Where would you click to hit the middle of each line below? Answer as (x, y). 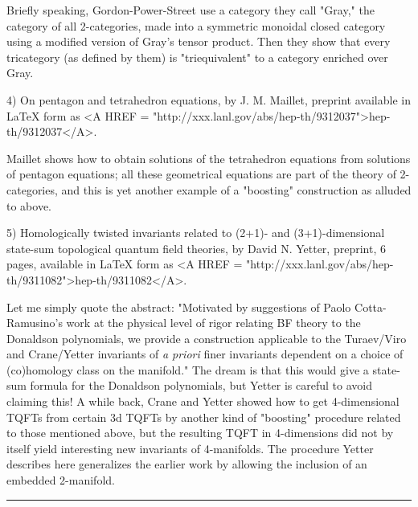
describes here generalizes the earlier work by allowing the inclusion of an (187, 464)
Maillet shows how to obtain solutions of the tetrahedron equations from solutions (209, 158)
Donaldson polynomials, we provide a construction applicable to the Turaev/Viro (207, 338)
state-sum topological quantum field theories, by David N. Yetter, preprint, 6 (196, 248)
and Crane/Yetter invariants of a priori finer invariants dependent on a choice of (205, 354)
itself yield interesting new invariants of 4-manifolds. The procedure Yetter (190, 448)
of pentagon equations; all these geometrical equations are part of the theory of (201, 174)
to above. (29, 205)
